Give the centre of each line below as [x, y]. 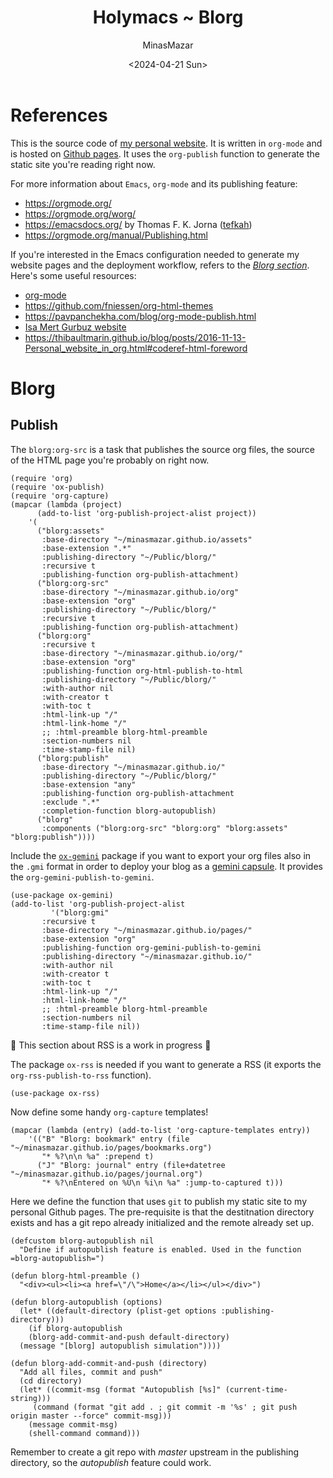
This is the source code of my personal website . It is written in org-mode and [166, 143]
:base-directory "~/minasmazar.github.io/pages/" [147, 930]
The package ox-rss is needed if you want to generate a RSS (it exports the [166, 1064]
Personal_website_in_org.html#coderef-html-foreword [136, 348]
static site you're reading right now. [83, 164]
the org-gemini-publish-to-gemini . [82, 877]
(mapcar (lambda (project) [66, 504]
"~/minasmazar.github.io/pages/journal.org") [106, 1174]
